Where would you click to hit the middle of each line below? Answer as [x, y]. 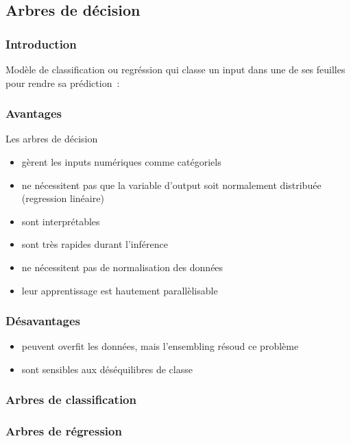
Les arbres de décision [52, 139]
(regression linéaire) [63, 198]
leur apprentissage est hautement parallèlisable [120, 290]
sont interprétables [61, 221]
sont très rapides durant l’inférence [95, 244]
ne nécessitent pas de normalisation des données [122, 267]
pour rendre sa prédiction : [63, 83]
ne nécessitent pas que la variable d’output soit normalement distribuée [171, 185]
